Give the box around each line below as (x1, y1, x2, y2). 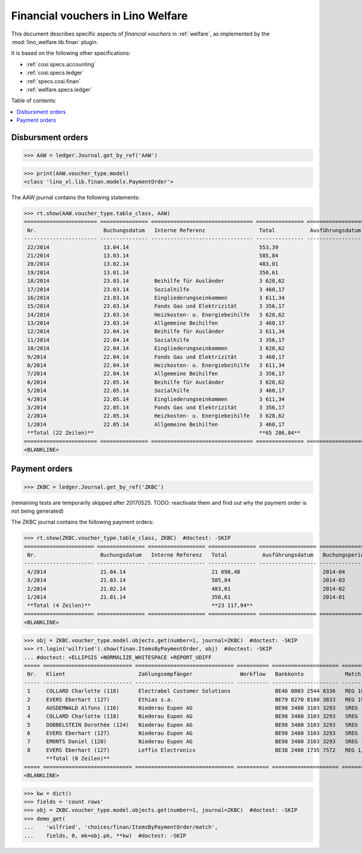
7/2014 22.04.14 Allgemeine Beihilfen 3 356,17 (27, 370, 285, 377)
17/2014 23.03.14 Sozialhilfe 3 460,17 (27, 286, 285, 293)
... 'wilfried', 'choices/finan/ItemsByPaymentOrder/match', (24, 824, 218, 830)
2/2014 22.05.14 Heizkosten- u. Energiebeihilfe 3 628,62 (27, 413, 285, 419)
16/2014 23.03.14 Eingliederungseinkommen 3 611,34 (27, 294, 285, 301)
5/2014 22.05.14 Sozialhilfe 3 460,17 (27, 387, 285, 394)
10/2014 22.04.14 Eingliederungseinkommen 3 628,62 (27, 345, 285, 352)
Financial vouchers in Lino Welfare (11, 9, 188, 22)
